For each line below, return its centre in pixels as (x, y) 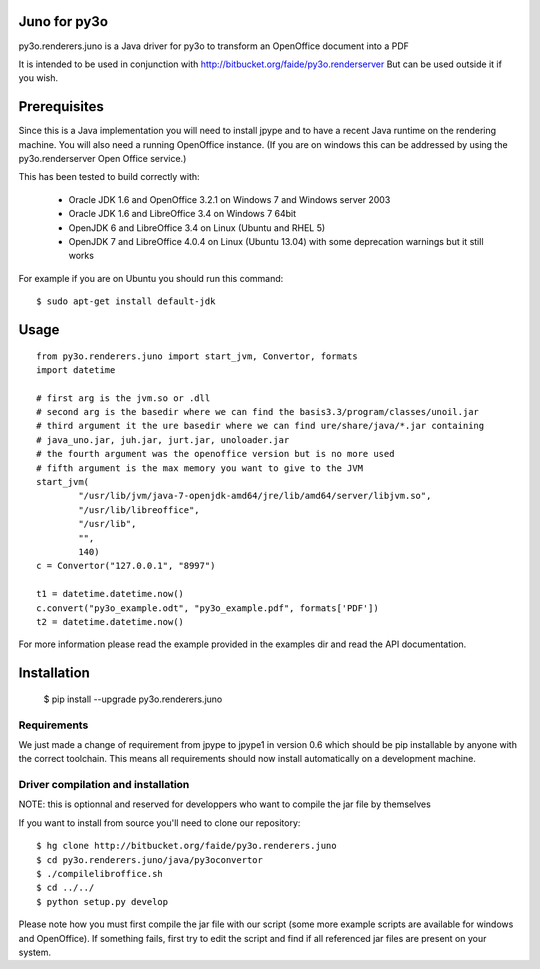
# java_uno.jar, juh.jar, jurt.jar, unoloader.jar (163, 439)
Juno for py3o (63, 21)
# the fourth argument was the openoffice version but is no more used (215, 454)
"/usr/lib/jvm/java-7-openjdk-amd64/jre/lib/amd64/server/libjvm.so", (255, 496)
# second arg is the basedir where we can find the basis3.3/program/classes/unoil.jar (258, 412)
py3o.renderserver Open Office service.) (102, 158)
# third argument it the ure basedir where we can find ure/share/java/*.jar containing (260, 426)
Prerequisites (61, 106)
